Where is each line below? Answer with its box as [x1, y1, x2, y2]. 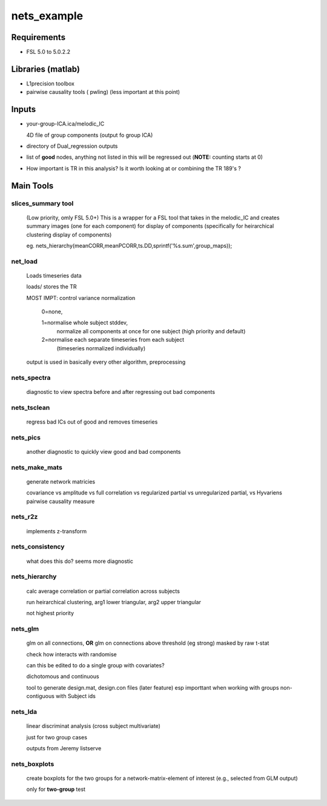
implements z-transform [26, 527, 87, 535]
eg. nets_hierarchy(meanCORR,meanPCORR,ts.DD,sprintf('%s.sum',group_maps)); [26, 242, 233, 249]
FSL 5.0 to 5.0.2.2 [26, 48, 71, 56]
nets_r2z [11, 513, 38, 521]
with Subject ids [55, 693, 96, 700]
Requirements [11, 32, 66, 42]
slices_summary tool [11, 199, 74, 207]
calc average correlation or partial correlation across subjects [26, 587, 180, 595]
